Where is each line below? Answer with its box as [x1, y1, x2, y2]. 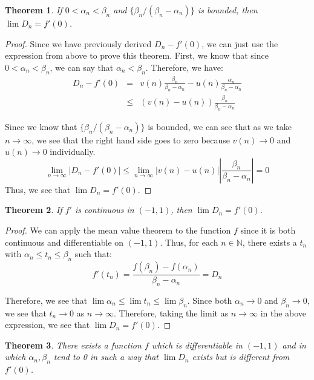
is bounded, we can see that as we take [148, 120, 292, 133]
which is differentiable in [151, 338, 243, 351]
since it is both [240, 224, 296, 237]
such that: [74, 247, 113, 260]
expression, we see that [5, 318, 90, 331]
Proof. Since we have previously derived [5, 37, 152, 50]
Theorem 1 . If [5, 4, 62, 16]
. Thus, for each [160, 235, 218, 248]
